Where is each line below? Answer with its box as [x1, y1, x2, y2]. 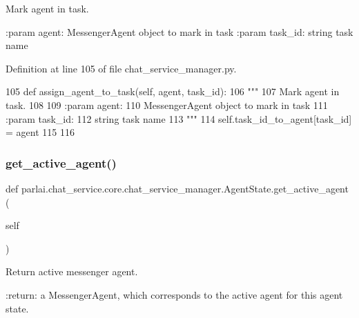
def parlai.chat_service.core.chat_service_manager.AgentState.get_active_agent [6, 181, 349, 195]
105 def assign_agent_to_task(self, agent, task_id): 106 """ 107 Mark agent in [6, 84, 340, 99]
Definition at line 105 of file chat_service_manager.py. [6, 61, 237, 75]
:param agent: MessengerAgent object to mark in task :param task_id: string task [6, 24, 353, 39]
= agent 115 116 [6, 125, 75, 139]
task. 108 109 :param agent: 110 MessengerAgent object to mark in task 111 [6, 97, 328, 112]
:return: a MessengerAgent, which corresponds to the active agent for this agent [6, 287, 343, 301]
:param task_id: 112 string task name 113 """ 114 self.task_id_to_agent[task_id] [6, 111, 352, 126]
